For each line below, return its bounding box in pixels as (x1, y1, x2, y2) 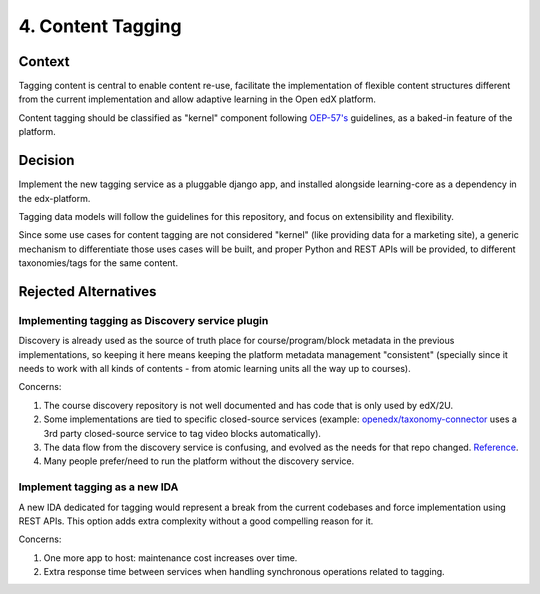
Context (18, 53, 70, 70)
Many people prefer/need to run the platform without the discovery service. (43, 455, 355, 467)
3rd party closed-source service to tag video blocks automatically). (43, 427, 322, 439)
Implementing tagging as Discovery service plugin (18, 313, 269, 327)
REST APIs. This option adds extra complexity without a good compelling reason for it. (18, 515, 374, 527)
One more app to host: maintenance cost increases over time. (43, 551, 298, 564)
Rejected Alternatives (18, 283, 157, 300)
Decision (18, 152, 75, 169)
